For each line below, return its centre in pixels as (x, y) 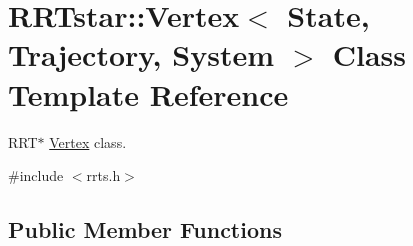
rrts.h (103, 175)
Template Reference (148, 93)
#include (36, 175)
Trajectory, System (141, 54)
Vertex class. (88, 141)
